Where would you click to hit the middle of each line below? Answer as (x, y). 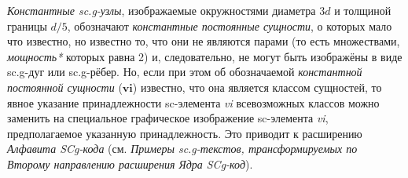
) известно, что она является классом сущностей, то (257, 87)
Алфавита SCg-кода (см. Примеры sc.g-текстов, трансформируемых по (182, 149)
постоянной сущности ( (65, 87)
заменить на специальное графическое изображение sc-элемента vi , (168, 118)
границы (27, 25)
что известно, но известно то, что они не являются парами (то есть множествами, (204, 41)
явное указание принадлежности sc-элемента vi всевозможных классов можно (193, 102)
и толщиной (363, 10)
